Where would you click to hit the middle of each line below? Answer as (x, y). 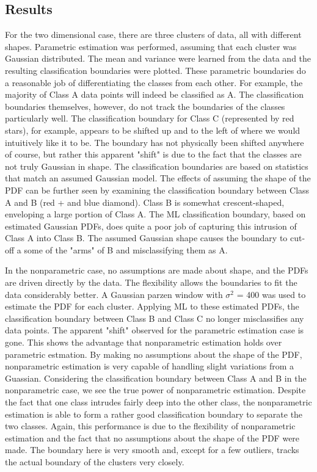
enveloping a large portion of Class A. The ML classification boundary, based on (155, 214)
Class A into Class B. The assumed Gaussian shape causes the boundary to (146, 238)
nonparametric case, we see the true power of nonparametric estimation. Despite (155, 390)
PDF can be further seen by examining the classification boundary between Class (157, 190)
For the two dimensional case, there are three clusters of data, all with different (153, 34)
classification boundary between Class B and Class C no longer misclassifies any (155, 318)
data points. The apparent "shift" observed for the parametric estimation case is (155, 330)
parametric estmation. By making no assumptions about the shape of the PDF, (154, 354)
